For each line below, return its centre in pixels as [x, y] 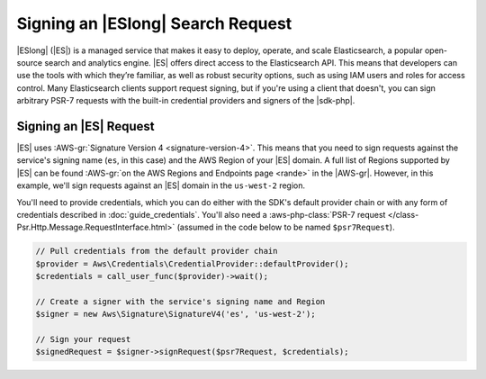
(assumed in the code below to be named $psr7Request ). [286, 227]
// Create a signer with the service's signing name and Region [180, 301]
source [30, 62]
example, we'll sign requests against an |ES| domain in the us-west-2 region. [161, 185]
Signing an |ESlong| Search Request [154, 23]
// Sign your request [83, 339]
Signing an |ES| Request [85, 126]
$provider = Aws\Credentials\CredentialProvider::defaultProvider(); [192, 264]
